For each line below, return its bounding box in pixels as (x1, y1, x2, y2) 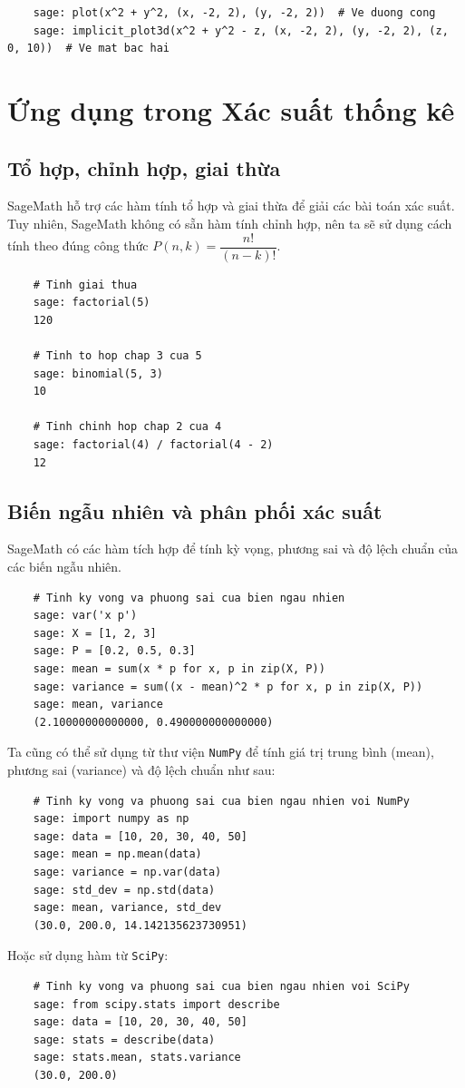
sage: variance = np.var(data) (33, 865, 222, 878)
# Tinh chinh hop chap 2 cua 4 (33, 420, 222, 434)
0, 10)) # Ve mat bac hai (7, 42, 170, 55)
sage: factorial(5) (33, 296, 150, 309)
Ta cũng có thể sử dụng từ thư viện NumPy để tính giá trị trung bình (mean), (7, 742, 434, 761)
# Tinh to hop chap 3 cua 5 (33, 348, 202, 362)
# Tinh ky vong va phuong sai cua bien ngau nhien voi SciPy (33, 979, 410, 993)
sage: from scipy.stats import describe (33, 997, 280, 1011)
